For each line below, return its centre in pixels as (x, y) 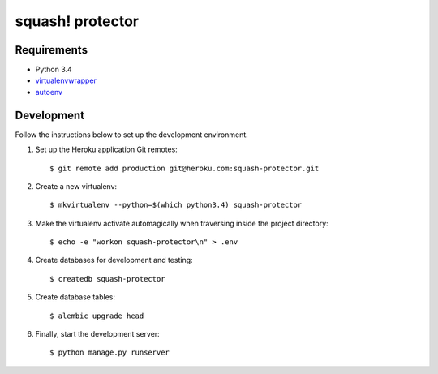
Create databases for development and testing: (114, 260)
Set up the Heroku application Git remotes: (106, 149)
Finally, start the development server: (97, 334)
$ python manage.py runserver (110, 353)
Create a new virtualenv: (76, 186)
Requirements (52, 50)
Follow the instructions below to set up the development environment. (132, 135)
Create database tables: (75, 297)
